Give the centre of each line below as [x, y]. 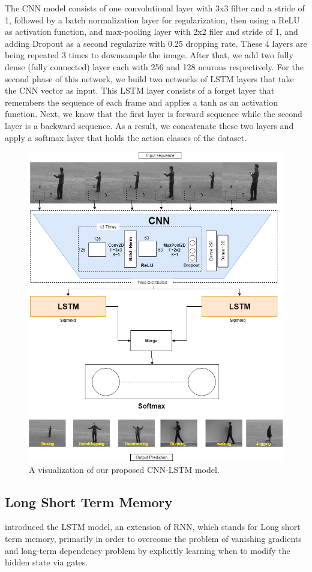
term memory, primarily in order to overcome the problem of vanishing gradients [153, 538]
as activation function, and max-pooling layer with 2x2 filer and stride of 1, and [151, 32]
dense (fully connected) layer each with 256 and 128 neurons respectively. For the [154, 66]
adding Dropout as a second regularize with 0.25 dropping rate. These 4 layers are [156, 43]
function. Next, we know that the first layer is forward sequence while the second [154, 114]
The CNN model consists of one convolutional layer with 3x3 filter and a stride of [155, 8]
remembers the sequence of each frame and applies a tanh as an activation [141, 102]
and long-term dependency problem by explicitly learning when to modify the [148, 550]
